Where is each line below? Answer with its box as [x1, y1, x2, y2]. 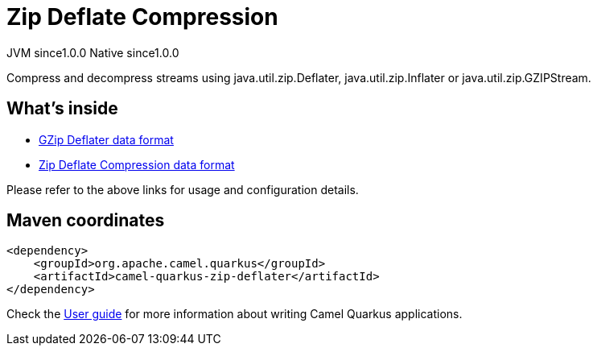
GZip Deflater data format [39, 132, 174, 147]
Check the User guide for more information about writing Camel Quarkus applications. [6, 307, 463, 321]
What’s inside [6, 98, 118, 119]
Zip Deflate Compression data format [39, 157, 235, 172]
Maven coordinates [6, 210, 165, 231]
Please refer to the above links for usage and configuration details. [6, 182, 359, 197]
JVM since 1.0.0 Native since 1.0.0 [6, 45, 179, 60]
